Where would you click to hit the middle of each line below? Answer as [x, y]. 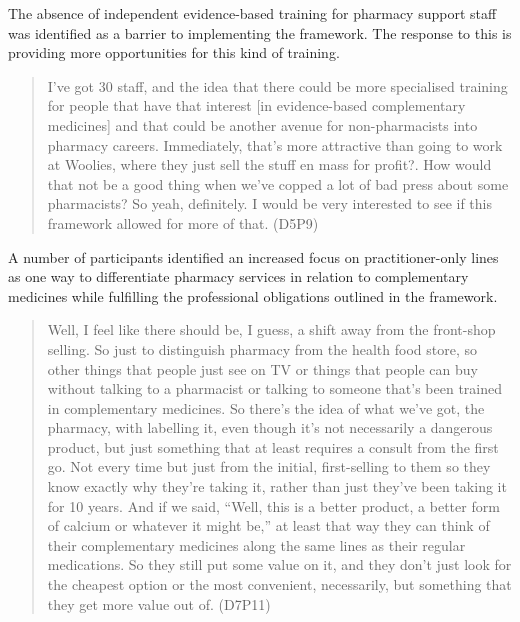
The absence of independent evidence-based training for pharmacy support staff [252, 13]
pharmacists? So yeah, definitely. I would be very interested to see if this [270, 203]
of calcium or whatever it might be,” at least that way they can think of [268, 525]
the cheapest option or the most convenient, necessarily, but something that [279, 584]
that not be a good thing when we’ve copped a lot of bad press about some [278, 183]
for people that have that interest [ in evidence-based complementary [256, 105]
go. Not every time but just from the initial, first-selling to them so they [269, 466]
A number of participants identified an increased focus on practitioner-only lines [253, 256]
